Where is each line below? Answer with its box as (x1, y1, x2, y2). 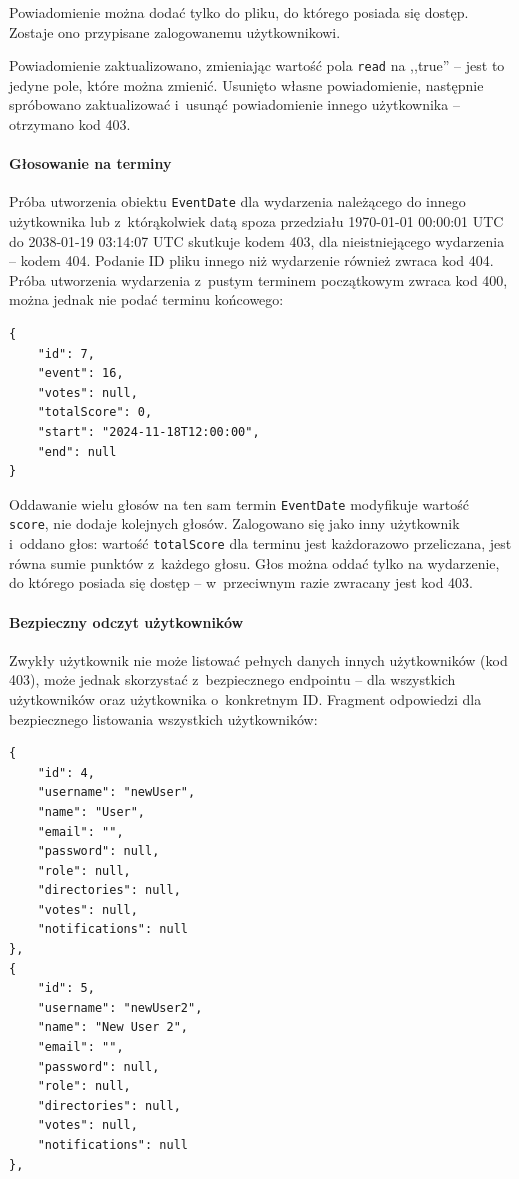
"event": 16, (37, 366, 124, 381)
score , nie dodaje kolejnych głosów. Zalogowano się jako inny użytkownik (9, 513, 460, 534)
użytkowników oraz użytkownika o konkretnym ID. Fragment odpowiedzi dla (9, 688, 482, 709)
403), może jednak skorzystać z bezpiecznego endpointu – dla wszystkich (9, 669, 456, 690)
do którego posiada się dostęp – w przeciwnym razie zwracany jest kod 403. (9, 572, 473, 593)
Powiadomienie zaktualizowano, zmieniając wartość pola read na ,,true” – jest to (9, 55, 505, 76)
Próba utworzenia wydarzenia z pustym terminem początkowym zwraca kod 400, (9, 269, 508, 290)
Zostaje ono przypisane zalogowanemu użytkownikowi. (9, 21, 341, 42)
